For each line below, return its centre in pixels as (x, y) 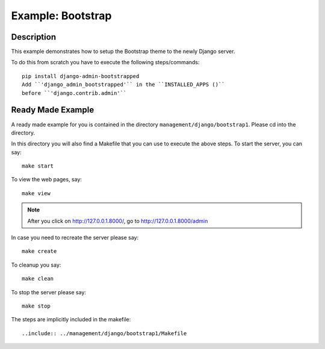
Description (34, 37)
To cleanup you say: (36, 265)
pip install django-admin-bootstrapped (81, 76)
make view (36, 193)
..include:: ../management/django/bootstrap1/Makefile (104, 333)
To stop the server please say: (49, 292)
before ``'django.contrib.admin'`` (74, 93)
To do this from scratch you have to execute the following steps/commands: (105, 62)
